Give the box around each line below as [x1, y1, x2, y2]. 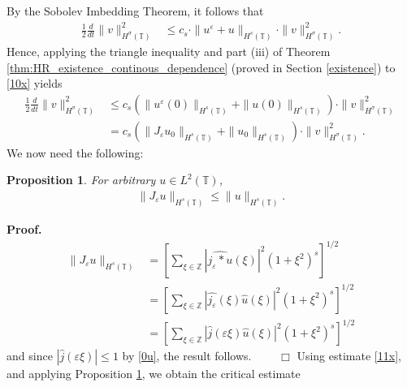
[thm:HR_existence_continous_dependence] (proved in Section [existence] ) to [6, 58, 396, 75]
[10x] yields [6, 75, 63, 92]
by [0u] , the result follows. [122, 347, 252, 364]
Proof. [6, 220, 42, 237]
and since [6, 347, 53, 364]
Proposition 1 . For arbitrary [6, 171, 156, 188]
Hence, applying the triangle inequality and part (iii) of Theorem [6, 42, 331, 59]
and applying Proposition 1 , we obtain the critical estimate [6, 365, 301, 382]
